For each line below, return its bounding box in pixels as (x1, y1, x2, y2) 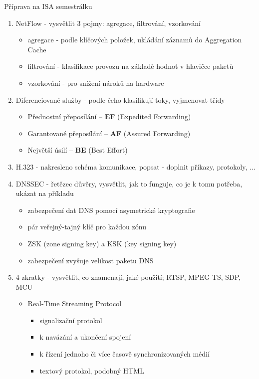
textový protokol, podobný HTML (39, 365, 144, 376)
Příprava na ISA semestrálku (4, 1, 92, 11)
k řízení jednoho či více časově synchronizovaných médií (39, 349, 210, 359)
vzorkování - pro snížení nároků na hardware (27, 77, 164, 88)
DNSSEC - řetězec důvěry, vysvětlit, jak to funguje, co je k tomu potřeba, (15, 178, 243, 189)
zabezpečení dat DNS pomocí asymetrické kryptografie (27, 204, 195, 215)
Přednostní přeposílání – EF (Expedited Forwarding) (27, 111, 191, 122)
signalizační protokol (39, 315, 102, 325)
